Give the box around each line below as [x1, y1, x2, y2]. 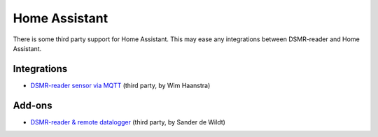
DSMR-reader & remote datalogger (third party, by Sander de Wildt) [30, 117, 225, 126]
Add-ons [13, 99, 52, 111]
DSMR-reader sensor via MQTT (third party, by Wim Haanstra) [30, 81, 211, 89]
